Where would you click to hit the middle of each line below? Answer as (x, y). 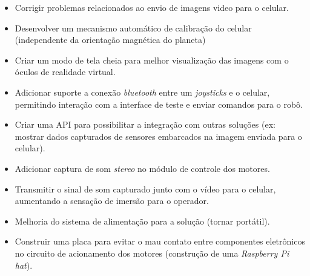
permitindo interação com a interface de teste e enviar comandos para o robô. (159, 104)
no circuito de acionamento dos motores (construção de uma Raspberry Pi (152, 253)
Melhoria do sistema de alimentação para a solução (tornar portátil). (142, 221)
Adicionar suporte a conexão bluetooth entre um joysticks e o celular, (142, 92)
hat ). (24, 265)
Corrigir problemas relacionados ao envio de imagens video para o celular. (152, 7)
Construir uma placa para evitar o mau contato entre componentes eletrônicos (160, 241)
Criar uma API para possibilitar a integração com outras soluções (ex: (145, 124)
